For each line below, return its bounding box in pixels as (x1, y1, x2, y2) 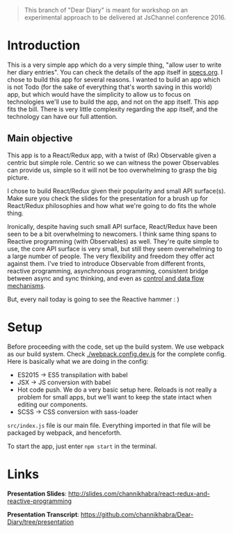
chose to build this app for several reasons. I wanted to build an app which (7, 75, 220, 83)
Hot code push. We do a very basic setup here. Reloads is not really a (17, 385, 217, 394)
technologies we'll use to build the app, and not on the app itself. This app (7, 97, 219, 106)
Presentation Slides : (7, 489, 67, 498)
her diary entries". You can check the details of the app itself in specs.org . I (7, 67, 223, 76)
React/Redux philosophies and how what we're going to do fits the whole (7, 201, 217, 209)
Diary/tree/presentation (7, 518, 74, 526)
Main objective (7, 132, 73, 145)
